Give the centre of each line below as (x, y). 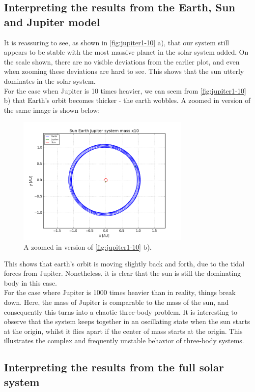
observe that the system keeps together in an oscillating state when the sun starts (127, 321)
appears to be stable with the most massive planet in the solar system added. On (126, 52)
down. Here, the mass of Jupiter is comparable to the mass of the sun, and (116, 302)
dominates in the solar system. (50, 81)
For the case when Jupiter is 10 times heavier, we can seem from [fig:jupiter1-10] (125, 90)
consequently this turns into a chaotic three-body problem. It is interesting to (121, 311)
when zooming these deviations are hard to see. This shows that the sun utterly (124, 71)
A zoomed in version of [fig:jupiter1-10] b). (88, 246)
